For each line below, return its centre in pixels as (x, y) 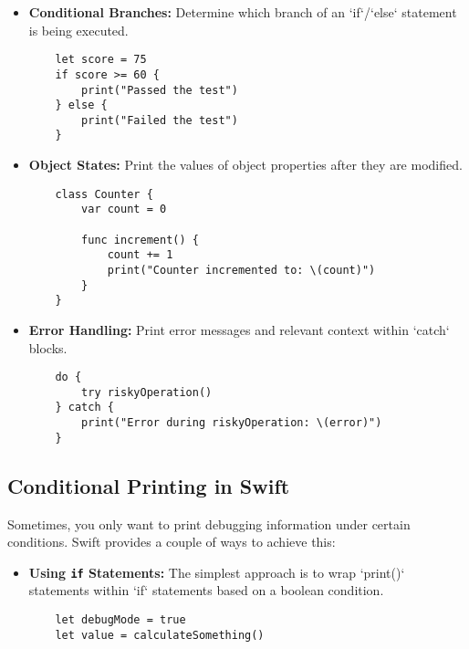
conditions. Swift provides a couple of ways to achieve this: (172, 542)
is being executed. (78, 30)
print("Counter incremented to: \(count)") (241, 270)
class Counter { (104, 194)
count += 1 (140, 255)
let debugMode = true (120, 620)
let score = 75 (101, 60)
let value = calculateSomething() (160, 635)
